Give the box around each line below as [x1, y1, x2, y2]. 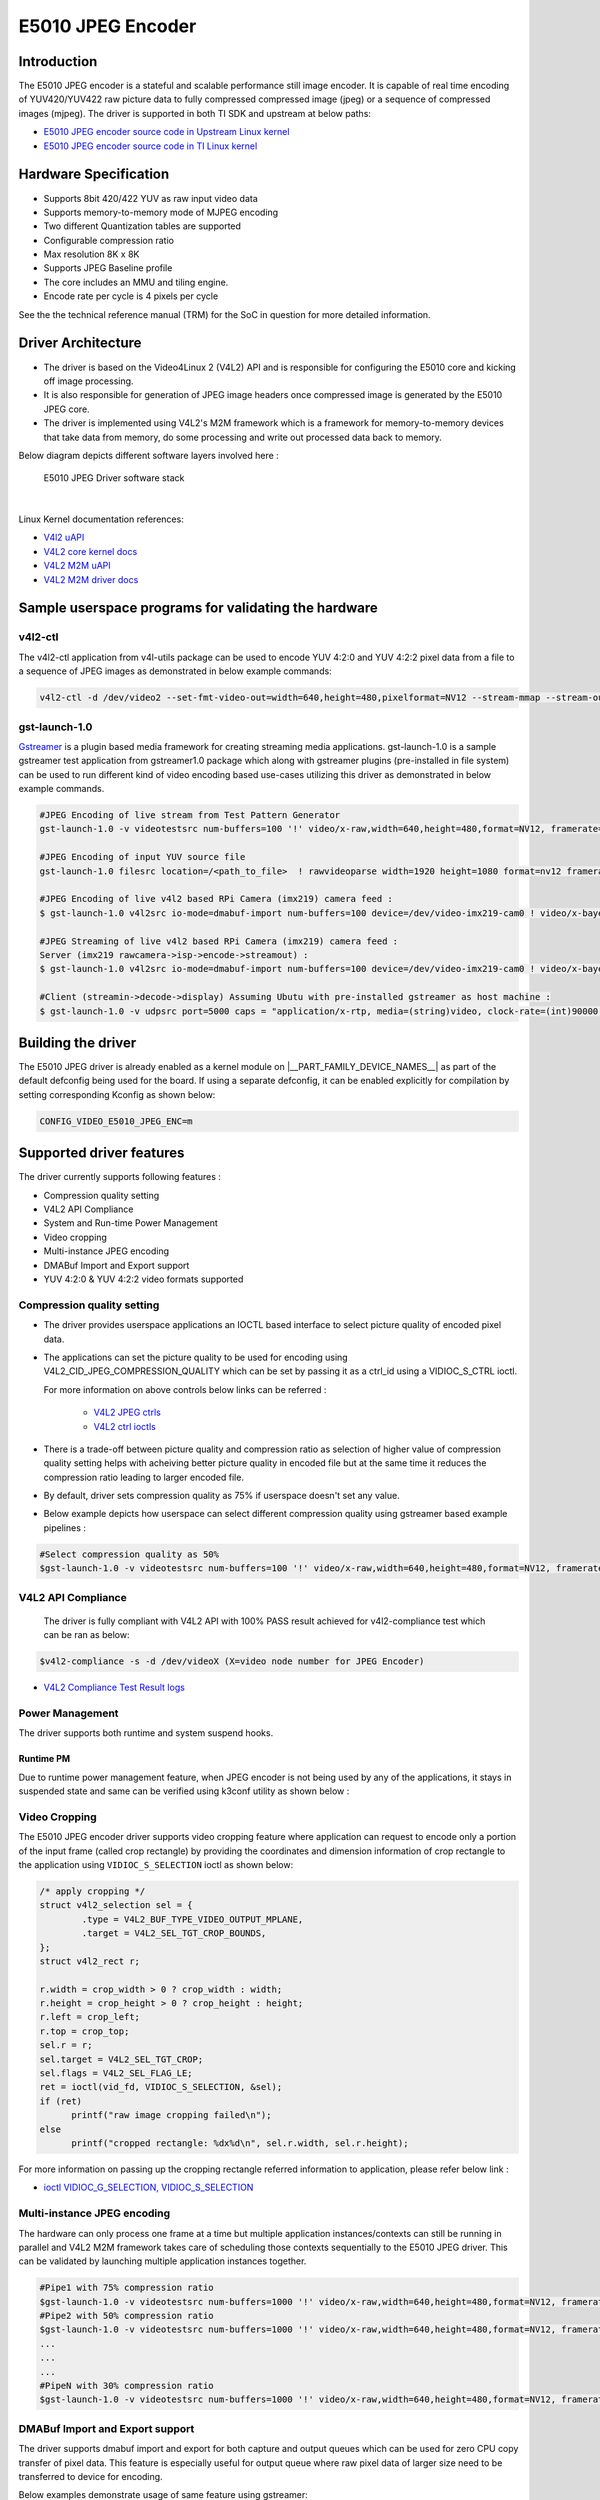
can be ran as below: [43, 1629, 130, 1641]
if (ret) [39, 2095, 83, 2107]
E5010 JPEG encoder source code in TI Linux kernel [43, 140, 258, 152]
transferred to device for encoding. [18, 2470, 164, 2482]
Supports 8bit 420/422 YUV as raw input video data [43, 192, 259, 204]
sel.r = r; [39, 2040, 93, 2051]
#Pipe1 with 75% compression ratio [39, 2282, 214, 2294]
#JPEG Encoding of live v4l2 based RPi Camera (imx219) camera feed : [39, 893, 394, 905]
